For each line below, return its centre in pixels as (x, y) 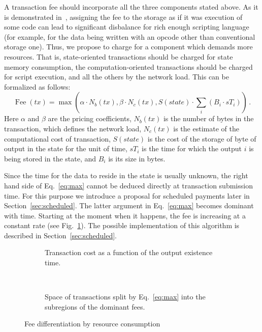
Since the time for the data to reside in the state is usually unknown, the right (126, 175)
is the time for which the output (192, 148)
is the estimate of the (206, 128)
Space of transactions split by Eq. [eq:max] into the (125, 297)
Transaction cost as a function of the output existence (129, 252)
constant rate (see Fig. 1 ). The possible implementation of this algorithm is (122, 225)
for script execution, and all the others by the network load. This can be (117, 77)
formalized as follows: (37, 86)
